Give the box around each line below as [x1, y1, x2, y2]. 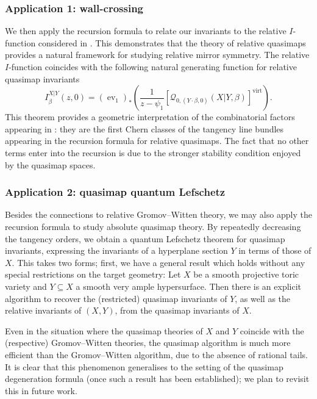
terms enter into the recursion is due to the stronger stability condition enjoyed [5, 146, 301, 159]
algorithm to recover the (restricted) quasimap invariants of [5, 292, 227, 304]
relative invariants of [5, 304, 82, 317]
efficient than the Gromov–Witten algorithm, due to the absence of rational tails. [5, 348, 308, 361]
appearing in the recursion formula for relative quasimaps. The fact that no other [5, 134, 309, 147]
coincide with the [240, 324, 304, 337]
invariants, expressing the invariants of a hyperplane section [5, 244, 228, 257]
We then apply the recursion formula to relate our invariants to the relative [5, 24, 287, 37]
